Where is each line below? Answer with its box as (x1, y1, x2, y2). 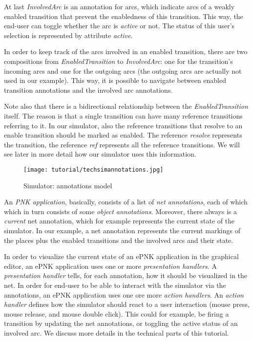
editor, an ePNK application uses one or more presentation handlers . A (4, 261, 217, 271)
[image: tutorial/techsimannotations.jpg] (23, 166, 164, 173)
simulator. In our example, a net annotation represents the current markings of (4, 225, 240, 235)
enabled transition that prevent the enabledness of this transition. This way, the (4, 11, 243, 21)
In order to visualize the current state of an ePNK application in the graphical (4, 251, 239, 261)
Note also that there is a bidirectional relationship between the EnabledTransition (4, 101, 248, 111)
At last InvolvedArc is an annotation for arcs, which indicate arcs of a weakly (4, 1, 235, 11)
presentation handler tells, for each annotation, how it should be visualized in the (4, 270, 248, 281)
